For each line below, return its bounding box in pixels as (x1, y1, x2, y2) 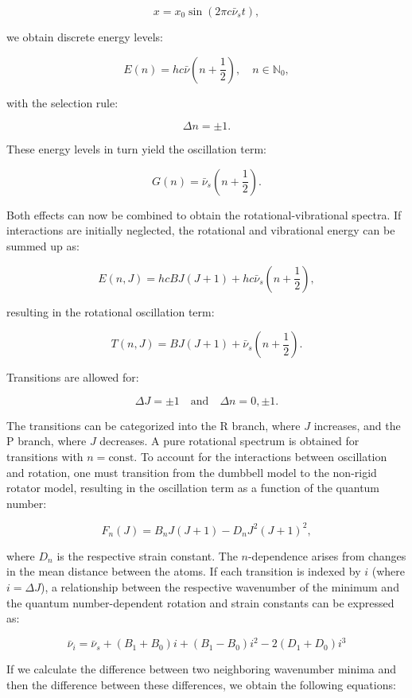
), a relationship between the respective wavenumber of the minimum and (40, 579, 399, 595)
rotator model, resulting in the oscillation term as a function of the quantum (6, 479, 380, 496)
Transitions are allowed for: (6, 369, 139, 386)
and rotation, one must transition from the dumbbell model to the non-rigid (6, 463, 377, 480)
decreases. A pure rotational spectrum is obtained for (99, 432, 360, 449)
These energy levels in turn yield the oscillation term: (6, 141, 266, 157)
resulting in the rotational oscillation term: (6, 303, 215, 320)
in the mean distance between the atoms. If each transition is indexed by (6, 563, 361, 580)
